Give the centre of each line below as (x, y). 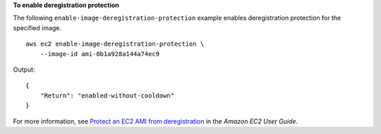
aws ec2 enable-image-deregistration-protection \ (115, 44)
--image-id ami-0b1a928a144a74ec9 (100, 54)
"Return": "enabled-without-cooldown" (107, 95)
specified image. (37, 27)
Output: (24, 69)
